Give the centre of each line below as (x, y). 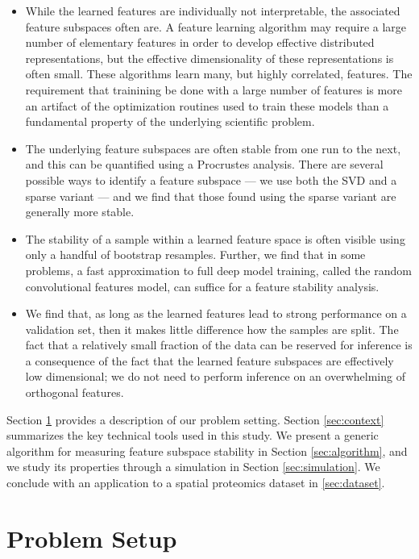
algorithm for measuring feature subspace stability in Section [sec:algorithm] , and (207, 451)
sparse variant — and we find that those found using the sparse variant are (211, 196)
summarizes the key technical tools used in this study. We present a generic (193, 435)
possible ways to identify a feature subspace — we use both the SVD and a (211, 179)
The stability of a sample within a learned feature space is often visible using (215, 238)
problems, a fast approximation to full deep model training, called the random (218, 270)
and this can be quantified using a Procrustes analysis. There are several (204, 164)
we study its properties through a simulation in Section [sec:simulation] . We (193, 467)
